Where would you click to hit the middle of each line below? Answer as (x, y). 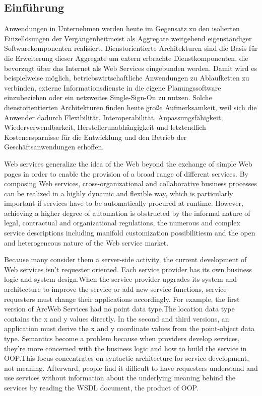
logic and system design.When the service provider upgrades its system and (120, 279)
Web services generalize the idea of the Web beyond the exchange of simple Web (128, 163)
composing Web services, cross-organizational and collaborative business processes (130, 183)
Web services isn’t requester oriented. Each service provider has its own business (128, 269)
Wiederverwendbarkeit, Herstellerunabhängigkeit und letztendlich (105, 127)
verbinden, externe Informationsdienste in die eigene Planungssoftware (113, 87)
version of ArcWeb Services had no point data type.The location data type (119, 309)
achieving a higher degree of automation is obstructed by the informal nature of (127, 213)
